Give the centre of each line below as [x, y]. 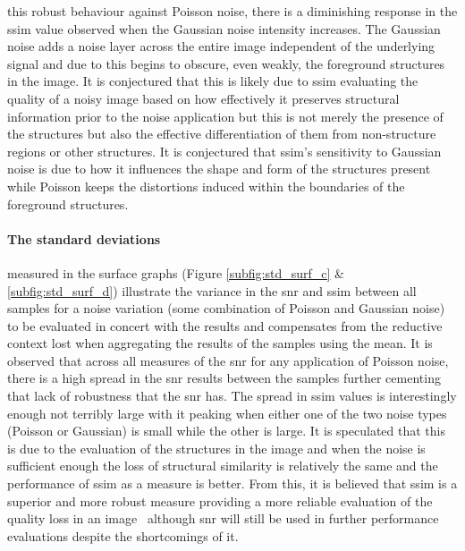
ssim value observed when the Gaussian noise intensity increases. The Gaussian [224, 28]
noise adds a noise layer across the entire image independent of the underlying [221, 46]
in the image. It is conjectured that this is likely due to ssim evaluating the [213, 81]
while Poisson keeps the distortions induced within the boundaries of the [206, 186]
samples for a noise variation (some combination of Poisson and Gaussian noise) [226, 308]
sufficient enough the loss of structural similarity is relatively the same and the [223, 466]
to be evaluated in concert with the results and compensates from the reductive [225, 325]
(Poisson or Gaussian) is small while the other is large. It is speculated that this [226, 431]
